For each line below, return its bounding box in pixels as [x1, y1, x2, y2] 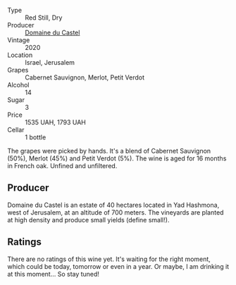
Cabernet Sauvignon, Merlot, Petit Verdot [25, 73, 144, 82]
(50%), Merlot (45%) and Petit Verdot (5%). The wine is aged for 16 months [7, 154, 227, 163]
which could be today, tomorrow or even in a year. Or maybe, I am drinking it [7, 262, 230, 270]
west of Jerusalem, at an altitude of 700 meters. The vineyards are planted [7, 208, 224, 217]
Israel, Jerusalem [25, 58, 75, 66]
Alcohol [7, 81, 30, 89]
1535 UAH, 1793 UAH [25, 118, 87, 126]
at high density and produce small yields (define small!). [7, 215, 170, 224]
